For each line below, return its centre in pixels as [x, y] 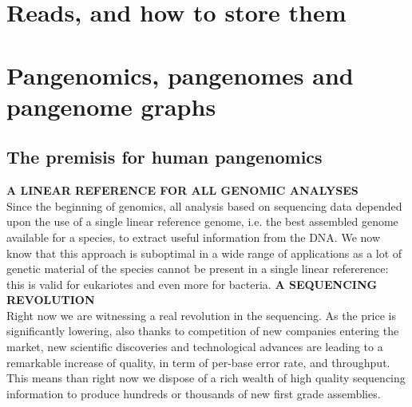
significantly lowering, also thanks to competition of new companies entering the [203, 331]
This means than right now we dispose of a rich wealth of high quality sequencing [206, 378]
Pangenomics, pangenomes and [180, 75]
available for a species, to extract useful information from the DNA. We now [194, 237]
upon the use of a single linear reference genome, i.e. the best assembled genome [202, 221]
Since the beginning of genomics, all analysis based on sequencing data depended [204, 205]
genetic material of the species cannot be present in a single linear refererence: [198, 269]
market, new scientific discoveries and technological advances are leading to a [195, 347]
